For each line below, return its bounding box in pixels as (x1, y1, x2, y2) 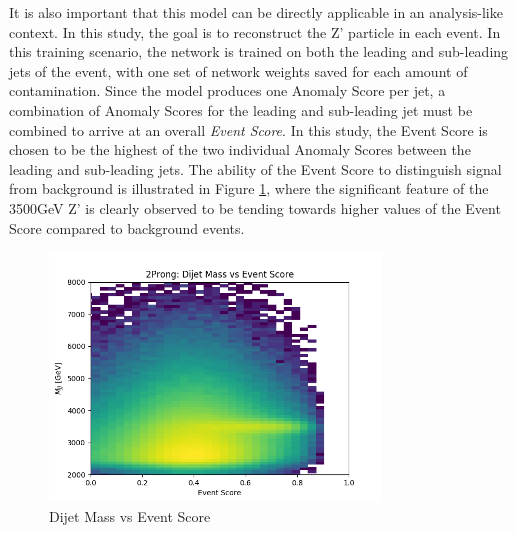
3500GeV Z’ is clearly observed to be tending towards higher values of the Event (9, 197, 501, 218)
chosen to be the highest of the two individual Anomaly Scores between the (9, 139, 471, 160)
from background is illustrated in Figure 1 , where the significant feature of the (9, 178, 489, 199)
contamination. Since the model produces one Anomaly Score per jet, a (9, 80, 446, 101)
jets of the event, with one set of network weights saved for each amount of (9, 60, 468, 81)
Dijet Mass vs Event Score (49, 505, 211, 526)
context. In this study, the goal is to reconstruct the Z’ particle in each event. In (9, 21, 501, 42)
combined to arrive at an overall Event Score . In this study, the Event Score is (9, 119, 488, 140)
